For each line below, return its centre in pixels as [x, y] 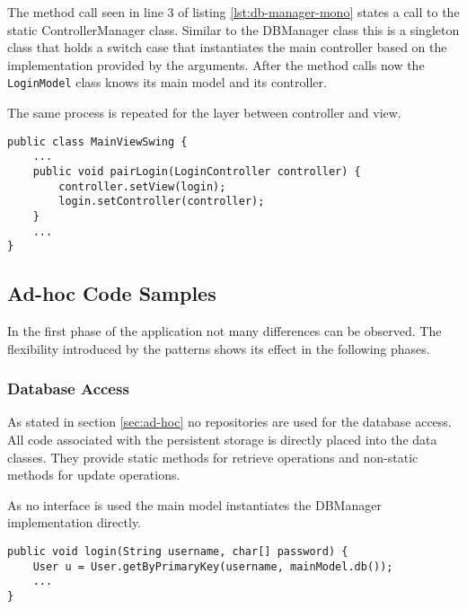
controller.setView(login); [142, 186]
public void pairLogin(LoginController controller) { [197, 171]
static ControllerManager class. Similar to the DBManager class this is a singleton [233, 29]
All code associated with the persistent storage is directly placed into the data [222, 440]
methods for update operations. [94, 475]
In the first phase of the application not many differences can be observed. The [225, 331]
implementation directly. [75, 522]
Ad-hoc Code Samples [112, 293]
